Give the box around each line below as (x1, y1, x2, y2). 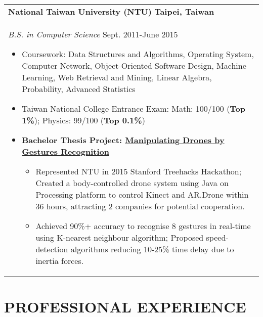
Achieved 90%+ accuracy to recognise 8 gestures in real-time (35, 220, 251, 232)
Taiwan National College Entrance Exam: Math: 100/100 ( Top (22, 103, 246, 114)
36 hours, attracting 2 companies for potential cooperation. (35, 200, 245, 212)
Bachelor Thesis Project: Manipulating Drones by (22, 134, 225, 146)
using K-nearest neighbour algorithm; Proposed (35, 232, 204, 243)
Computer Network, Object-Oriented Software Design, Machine (22, 60, 246, 71)
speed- (206, 232, 229, 243)
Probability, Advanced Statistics (22, 83, 136, 95)
